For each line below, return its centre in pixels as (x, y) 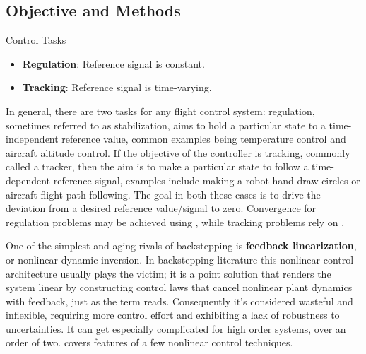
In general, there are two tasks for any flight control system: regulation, (160, 111)
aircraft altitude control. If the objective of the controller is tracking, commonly (178, 152)
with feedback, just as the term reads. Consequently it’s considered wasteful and (179, 301)
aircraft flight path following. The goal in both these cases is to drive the (163, 194)
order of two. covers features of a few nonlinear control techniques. (149, 342)
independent (32, 139)
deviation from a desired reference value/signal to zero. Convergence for (161, 208)
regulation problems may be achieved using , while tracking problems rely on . (175, 222)
